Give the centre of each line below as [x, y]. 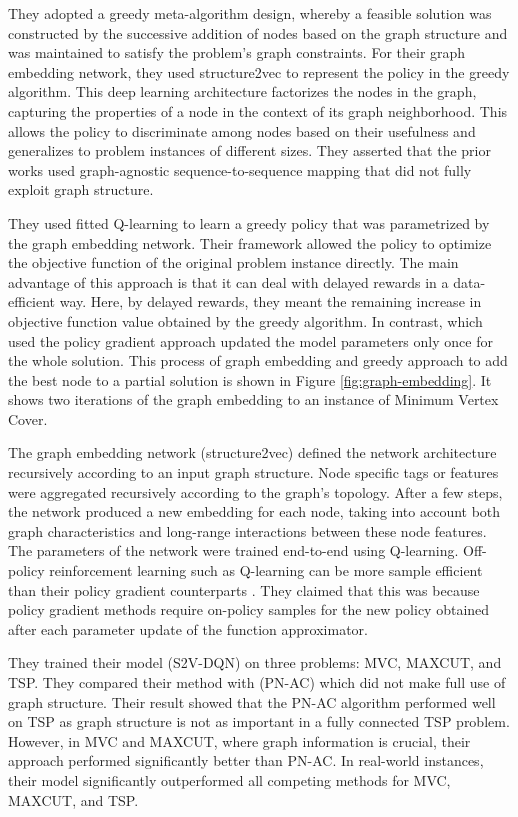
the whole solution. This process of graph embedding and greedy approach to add [258, 360]
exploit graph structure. [81, 189]
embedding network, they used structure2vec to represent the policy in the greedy [259, 71]
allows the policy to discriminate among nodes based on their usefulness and [242, 130]
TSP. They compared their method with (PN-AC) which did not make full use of [257, 682]
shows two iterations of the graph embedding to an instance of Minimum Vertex [253, 399]
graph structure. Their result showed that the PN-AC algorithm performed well [252, 701]
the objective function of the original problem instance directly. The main [233, 262]
